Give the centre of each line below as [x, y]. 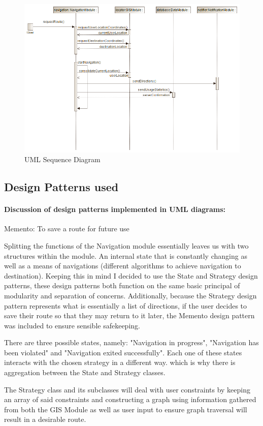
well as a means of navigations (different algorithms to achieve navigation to [123, 266]
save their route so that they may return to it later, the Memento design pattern [129, 315]
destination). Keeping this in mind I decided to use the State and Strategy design [131, 275]
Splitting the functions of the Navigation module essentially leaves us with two [126, 245]
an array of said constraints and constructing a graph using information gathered [130, 399]
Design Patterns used [61, 187]
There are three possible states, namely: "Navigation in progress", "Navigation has [131, 342]
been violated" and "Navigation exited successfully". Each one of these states [123, 352]
